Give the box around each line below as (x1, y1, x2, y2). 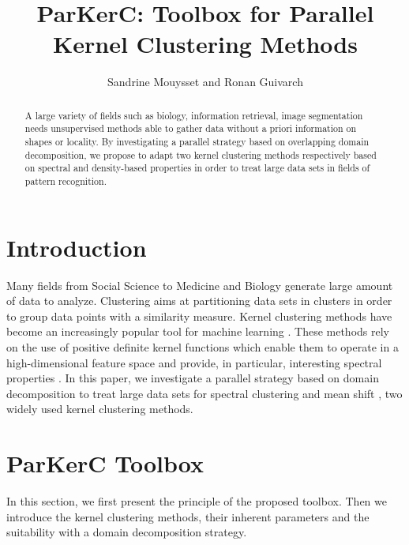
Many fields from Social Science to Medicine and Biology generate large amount (6, 276, 393, 293)
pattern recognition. (24, 174, 107, 187)
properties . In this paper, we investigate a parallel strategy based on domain (6, 370, 379, 386)
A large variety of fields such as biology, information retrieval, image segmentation (24, 108, 363, 122)
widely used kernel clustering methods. (6, 400, 193, 417)
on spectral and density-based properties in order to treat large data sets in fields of (24, 161, 370, 175)
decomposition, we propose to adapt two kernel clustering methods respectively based (24, 148, 377, 161)
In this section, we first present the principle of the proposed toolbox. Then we (6, 493, 387, 509)
